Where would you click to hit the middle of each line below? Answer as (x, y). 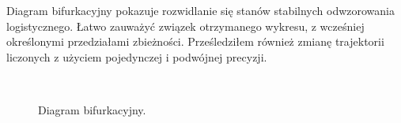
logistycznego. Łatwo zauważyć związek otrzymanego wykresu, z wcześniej (185, 26)
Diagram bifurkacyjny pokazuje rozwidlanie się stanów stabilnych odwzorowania (201, 10)
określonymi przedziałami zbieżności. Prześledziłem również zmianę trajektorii (195, 41)
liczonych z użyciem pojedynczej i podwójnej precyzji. (137, 56)
